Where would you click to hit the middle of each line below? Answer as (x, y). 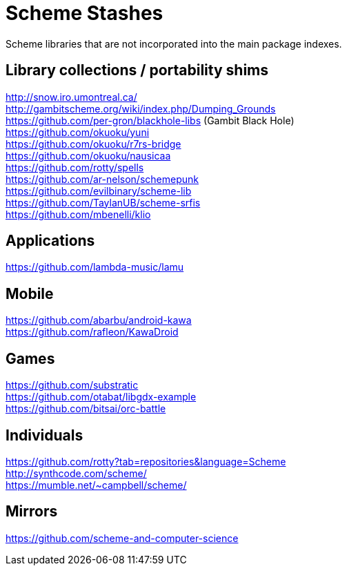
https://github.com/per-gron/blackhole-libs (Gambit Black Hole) (150, 120)
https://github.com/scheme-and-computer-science (122, 538)
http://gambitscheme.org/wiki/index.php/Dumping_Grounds (141, 108)
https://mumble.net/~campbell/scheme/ (96, 485)
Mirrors (32, 512)
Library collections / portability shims (137, 70)
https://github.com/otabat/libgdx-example (101, 397)
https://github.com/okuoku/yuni (78, 132)
